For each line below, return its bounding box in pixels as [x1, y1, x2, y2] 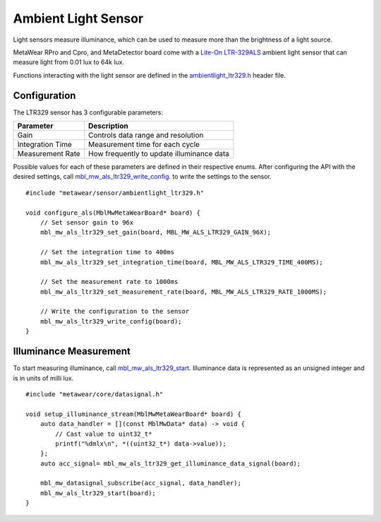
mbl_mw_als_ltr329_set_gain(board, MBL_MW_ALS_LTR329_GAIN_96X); [40, 228, 272, 237]
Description [88, 121, 128, 131]
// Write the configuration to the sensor [40, 307, 190, 316]
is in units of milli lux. [13, 374, 74, 382]
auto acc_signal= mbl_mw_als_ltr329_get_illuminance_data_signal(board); [40, 459, 301, 468]
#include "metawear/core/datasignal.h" [25, 390, 164, 398]
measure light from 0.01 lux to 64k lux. [13, 58, 125, 66]
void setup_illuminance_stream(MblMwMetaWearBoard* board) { [25, 410, 241, 418]
